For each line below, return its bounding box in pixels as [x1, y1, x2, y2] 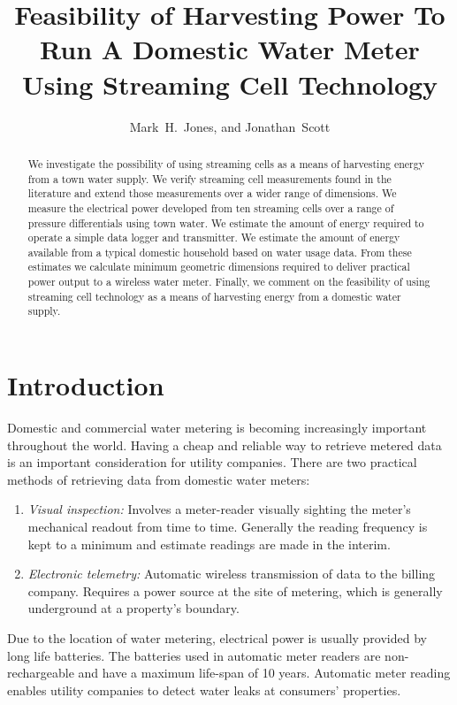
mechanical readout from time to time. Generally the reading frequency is [27, 517, 428, 536]
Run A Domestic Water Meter [40, 31, 420, 67]
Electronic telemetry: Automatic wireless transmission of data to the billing [27, 564, 436, 583]
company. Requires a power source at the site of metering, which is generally [27, 581, 443, 600]
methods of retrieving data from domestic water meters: [7, 470, 310, 488]
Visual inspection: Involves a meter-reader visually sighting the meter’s [27, 500, 411, 518]
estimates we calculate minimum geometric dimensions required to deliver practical [27, 259, 410, 274]
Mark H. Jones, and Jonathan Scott [129, 117, 331, 135]
